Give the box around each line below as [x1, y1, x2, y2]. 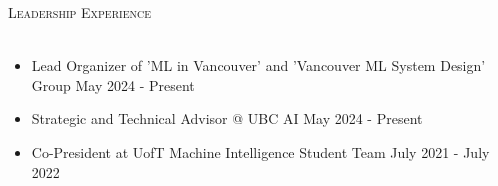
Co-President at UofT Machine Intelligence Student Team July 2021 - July [31, 141, 490, 162]
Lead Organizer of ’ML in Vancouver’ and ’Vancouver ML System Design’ [31, 55, 486, 76]
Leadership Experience [8, 2, 151, 22]
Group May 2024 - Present [31, 74, 195, 95]
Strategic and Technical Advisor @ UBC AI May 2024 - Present [31, 108, 423, 129]
